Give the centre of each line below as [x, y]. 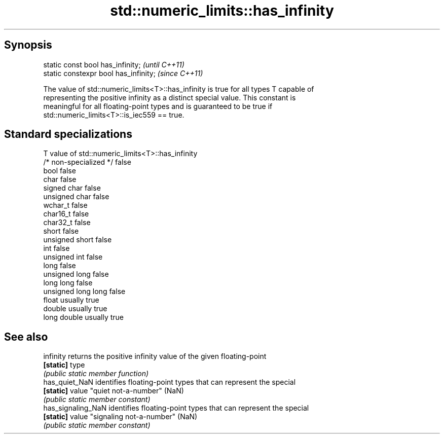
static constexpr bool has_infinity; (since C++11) [123, 73]
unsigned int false [73, 257]
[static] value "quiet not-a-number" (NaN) [114, 391]
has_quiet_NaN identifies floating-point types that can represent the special [170, 382]
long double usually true [84, 317]
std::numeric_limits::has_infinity [222, 11]
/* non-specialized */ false [87, 162]
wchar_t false [65, 205]
